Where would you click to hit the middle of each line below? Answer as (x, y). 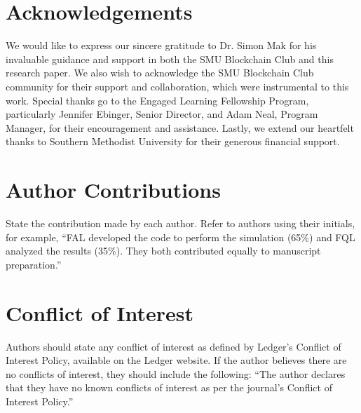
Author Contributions (113, 190)
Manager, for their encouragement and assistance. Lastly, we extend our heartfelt (180, 127)
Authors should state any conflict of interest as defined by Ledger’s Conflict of (173, 346)
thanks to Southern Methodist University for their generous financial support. (173, 141)
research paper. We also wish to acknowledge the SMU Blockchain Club (160, 73)
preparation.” (34, 264)
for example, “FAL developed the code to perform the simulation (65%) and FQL (180, 237)
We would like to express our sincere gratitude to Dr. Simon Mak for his (161, 45)
